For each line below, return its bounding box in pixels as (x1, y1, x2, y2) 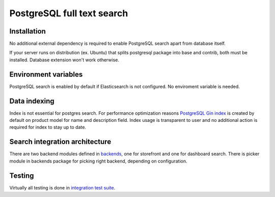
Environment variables (9, 70, 83, 79)
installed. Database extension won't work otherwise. (9, 56, 120, 63)
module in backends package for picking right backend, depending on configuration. (9, 158, 187, 164)
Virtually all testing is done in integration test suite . (9, 184, 116, 190)
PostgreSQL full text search (9, 8, 128, 19)
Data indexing (9, 96, 54, 105)
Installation (9, 27, 46, 36)
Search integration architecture (9, 138, 112, 146)
